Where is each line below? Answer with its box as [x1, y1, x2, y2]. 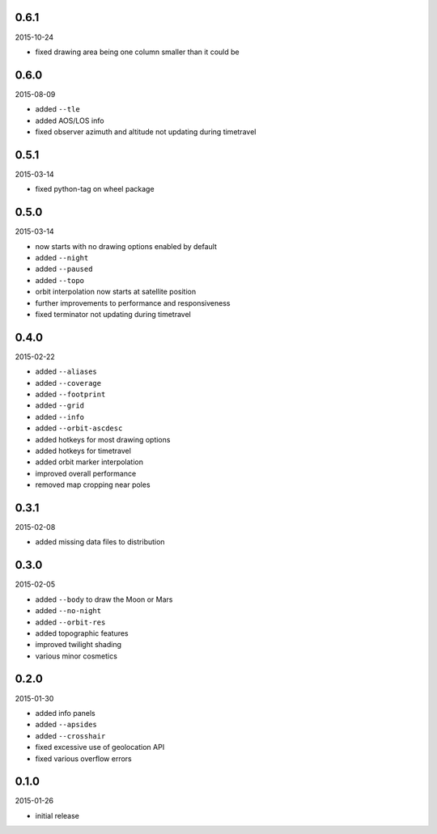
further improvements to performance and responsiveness [35, 298, 231, 307]
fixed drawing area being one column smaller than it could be [35, 47, 240, 57]
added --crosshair [35, 730, 106, 740]
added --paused [35, 264, 93, 274]
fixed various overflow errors [35, 753, 133, 764]
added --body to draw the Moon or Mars [35, 595, 173, 604]
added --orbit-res [35, 617, 106, 627]
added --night [35, 252, 89, 262]
